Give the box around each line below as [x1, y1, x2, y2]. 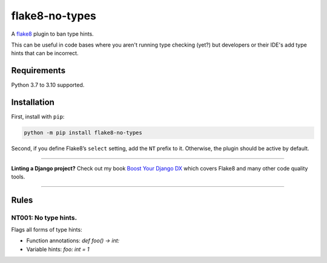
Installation [11, 97, 54, 108]
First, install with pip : [11, 113, 65, 120]
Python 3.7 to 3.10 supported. [11, 82, 85, 89]
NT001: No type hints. [11, 213, 78, 222]
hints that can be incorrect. [11, 50, 79, 57]
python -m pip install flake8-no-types [24, 129, 142, 136]
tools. [11, 173, 25, 180]
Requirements [11, 65, 66, 76]
